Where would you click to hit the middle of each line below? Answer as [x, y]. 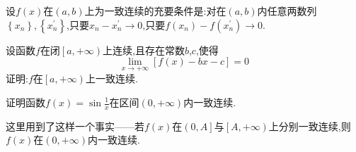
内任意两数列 [287, 11]
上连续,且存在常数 [143, 50]
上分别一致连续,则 [310, 126]
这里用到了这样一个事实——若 [75, 126]
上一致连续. [111, 78]
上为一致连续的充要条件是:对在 [155, 11]
